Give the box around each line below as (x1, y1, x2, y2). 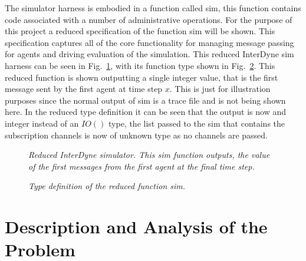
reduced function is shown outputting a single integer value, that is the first (5, 71, 278, 83)
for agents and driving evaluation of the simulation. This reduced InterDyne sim (5, 48, 294, 60)
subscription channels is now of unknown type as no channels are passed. (5, 128, 268, 141)
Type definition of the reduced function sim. (28, 180, 186, 192)
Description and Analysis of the (5, 214, 268, 239)
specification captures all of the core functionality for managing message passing (5, 36, 294, 48)
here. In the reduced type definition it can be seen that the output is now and (5, 105, 287, 118)
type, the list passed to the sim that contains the (108, 117, 285, 129)
